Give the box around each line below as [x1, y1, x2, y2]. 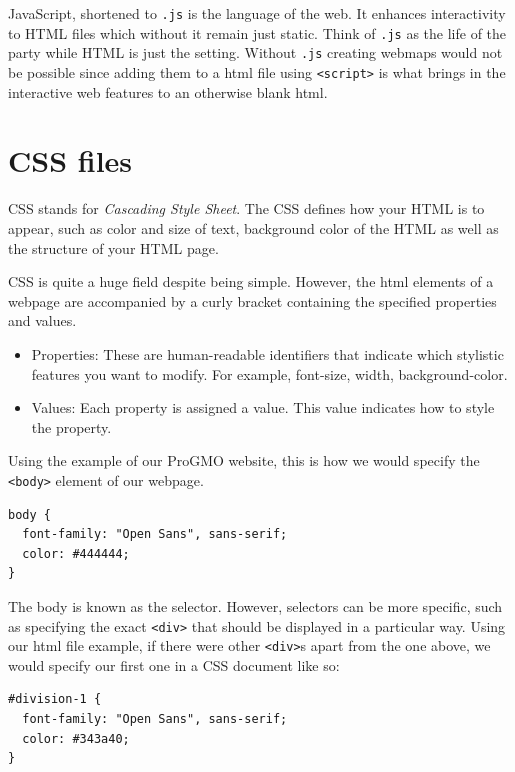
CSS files [8, 140, 133, 181]
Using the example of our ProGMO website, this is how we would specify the [8, 450, 480, 471]
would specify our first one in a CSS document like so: [8, 654, 340, 675]
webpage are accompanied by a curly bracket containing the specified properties [8, 290, 497, 311]
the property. [31, 416, 112, 437]
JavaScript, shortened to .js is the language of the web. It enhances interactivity [8, 3, 506, 23]
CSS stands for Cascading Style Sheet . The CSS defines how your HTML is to [8, 198, 485, 219]
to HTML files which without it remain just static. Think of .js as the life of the [8, 22, 507, 43]
